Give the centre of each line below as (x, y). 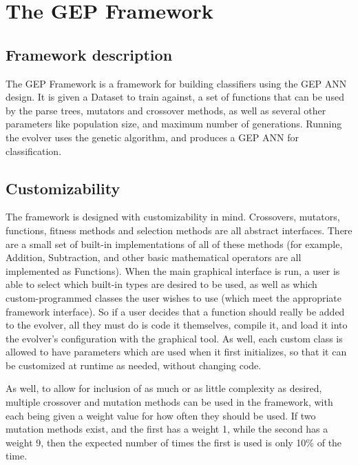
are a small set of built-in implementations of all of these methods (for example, (174, 244)
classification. (34, 151)
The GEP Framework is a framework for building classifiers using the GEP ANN (176, 83)
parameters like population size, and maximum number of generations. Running (174, 124)
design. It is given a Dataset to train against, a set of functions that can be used (175, 97)
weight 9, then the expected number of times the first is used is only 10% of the (174, 442)
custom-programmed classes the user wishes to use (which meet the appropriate (174, 297)
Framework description (89, 54)
